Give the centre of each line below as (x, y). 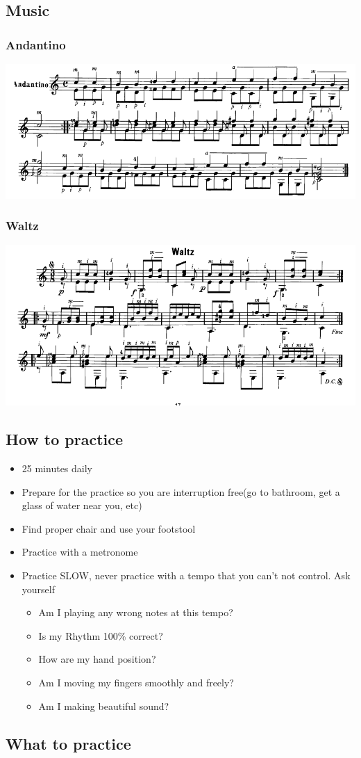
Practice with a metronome (80, 552)
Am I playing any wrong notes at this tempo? (136, 612)
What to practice (68, 743)
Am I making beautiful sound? (104, 705)
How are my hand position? (97, 659)
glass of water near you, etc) (82, 505)
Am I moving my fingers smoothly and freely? (136, 682)
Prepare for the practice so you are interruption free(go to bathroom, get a (181, 491)
